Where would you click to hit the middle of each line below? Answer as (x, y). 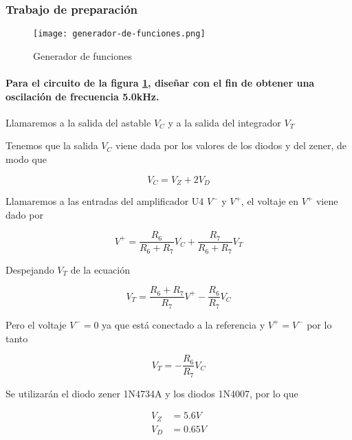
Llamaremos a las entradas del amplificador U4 (105, 201)
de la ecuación (100, 269)
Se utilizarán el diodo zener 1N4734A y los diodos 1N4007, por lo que (152, 393)
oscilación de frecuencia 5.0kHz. (82, 96)
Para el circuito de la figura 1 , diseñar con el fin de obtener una (160, 83)
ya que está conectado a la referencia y (184, 324)
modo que (26, 159)
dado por (24, 214)
